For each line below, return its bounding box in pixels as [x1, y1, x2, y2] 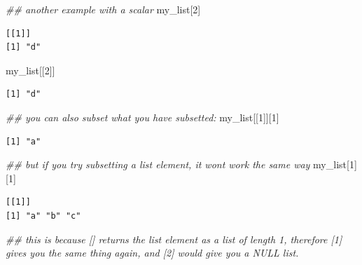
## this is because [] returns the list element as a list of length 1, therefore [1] [6, 231, 342, 246]
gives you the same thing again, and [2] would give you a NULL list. [6, 245, 299, 260]
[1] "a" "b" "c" [6, 210, 81, 221]
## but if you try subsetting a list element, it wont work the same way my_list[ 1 [6, 157, 354, 172]
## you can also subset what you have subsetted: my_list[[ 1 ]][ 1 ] [6, 109, 279, 124]
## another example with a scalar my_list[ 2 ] [6, 2, 201, 16]
